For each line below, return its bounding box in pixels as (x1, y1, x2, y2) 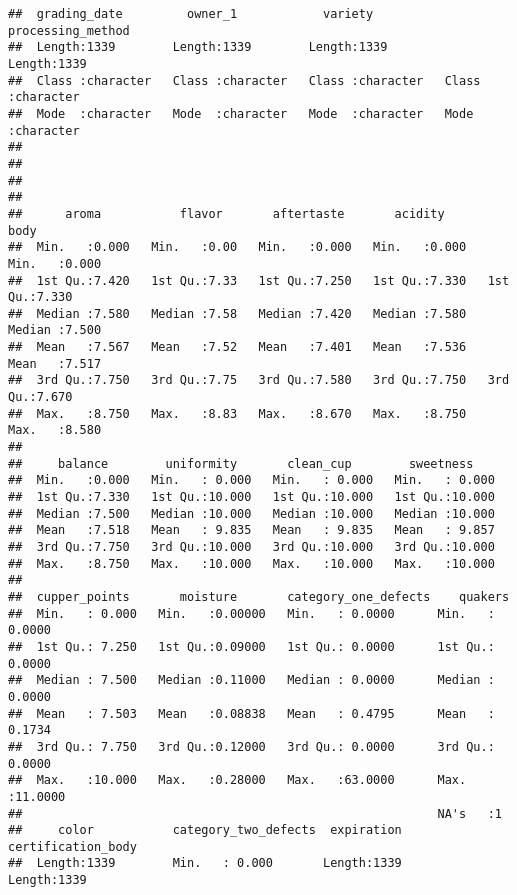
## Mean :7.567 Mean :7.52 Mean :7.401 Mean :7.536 (8, 340, 467, 355)
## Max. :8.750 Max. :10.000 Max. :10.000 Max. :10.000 (8, 556, 495, 571)
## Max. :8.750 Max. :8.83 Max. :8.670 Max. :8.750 (8, 406, 467, 421)
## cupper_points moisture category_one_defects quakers (8, 589, 510, 604)
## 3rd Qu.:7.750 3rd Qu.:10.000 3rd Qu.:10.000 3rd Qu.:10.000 (8, 540, 495, 554)
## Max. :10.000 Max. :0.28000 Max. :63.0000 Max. (8, 773, 467, 788)
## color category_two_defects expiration (8, 823, 402, 838)
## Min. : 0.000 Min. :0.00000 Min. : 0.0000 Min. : (8, 606, 495, 621)
